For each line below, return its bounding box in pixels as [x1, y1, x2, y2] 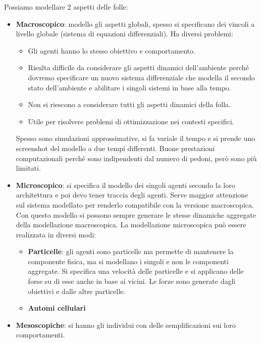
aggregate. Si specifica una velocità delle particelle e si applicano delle [28, 266, 244, 276]
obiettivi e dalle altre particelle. [28, 285, 126, 296]
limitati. [16, 163, 41, 173]
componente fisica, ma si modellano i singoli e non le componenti [28, 256, 229, 266]
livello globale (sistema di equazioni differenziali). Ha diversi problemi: [16, 28, 233, 39]
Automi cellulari [28, 303, 86, 313]
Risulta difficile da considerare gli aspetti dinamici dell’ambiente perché [28, 62, 249, 73]
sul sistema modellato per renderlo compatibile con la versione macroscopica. [16, 199, 254, 210]
